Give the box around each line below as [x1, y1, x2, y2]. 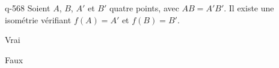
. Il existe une [224, 2, 274, 14]
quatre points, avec [109, 2, 179, 14]
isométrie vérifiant [5, 13, 72, 26]
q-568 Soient [5, 2, 51, 14]
